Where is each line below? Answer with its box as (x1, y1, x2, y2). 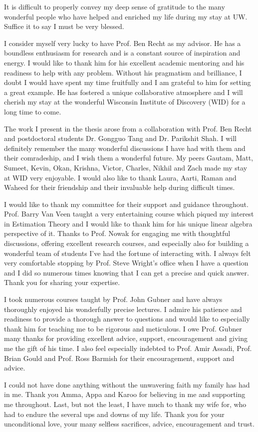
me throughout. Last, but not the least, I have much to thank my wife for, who (4, 398, 247, 409)
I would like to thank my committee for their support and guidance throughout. (4, 198, 249, 209)
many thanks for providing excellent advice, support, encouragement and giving (4, 333, 248, 343)
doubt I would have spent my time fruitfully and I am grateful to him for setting (4, 77, 251, 87)
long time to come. (4, 106, 61, 116)
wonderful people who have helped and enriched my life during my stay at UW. (4, 11, 248, 21)
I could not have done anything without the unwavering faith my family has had (4, 379, 250, 389)
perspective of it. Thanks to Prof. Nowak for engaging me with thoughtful (4, 228, 231, 238)
